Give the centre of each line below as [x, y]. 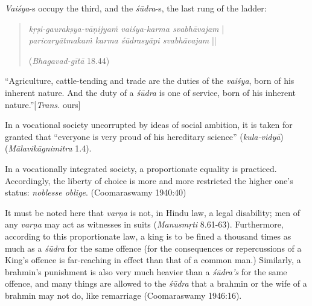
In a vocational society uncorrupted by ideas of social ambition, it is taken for [149, 125]
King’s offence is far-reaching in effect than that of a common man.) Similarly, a [153, 260]
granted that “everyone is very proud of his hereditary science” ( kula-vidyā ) [144, 136]
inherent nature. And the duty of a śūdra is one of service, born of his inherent [150, 92]
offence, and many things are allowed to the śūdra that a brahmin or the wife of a [156, 283]
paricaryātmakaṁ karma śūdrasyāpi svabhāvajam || [123, 40]
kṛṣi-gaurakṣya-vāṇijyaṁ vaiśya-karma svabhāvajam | [126, 28]
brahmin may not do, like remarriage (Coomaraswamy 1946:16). [123, 295]
